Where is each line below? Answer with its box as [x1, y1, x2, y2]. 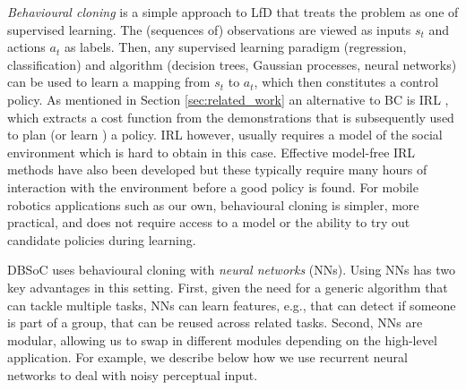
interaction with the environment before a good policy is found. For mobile [7, 177, 419, 196]
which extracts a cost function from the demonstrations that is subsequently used [7, 107, 454, 126]
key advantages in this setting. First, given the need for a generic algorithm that [7, 277, 448, 296]
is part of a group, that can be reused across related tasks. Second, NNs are [7, 313, 423, 332]
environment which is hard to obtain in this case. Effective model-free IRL [7, 142, 416, 161]
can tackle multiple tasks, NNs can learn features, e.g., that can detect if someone [7, 295, 456, 314]
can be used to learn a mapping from [7, 72, 211, 91]
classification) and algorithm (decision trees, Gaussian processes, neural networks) [7, 55, 457, 73]
